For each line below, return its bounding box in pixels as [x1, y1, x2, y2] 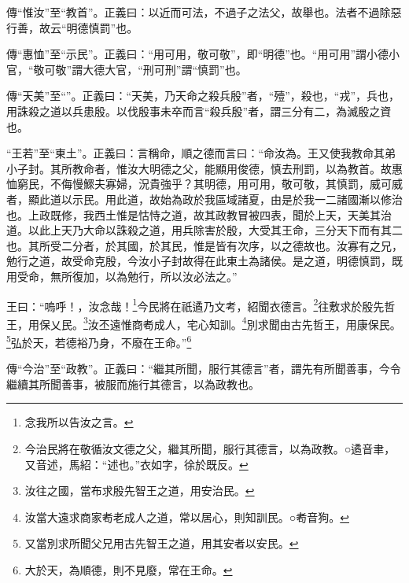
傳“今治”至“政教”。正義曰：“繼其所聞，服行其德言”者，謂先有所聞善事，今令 [6, 360, 401, 377]
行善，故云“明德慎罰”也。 [6, 19, 138, 35]
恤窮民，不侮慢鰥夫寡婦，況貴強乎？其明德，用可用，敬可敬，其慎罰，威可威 [6, 175, 403, 192]
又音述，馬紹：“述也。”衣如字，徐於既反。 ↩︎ [24, 456, 249, 472]
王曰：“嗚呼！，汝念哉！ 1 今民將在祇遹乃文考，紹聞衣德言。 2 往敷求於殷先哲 [6, 295, 396, 314]
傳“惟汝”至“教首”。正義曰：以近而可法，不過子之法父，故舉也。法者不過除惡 [6, 4, 402, 20]
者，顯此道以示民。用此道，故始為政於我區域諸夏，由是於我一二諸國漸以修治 [6, 190, 403, 207]
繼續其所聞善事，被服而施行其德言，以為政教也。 [6, 375, 260, 392]
